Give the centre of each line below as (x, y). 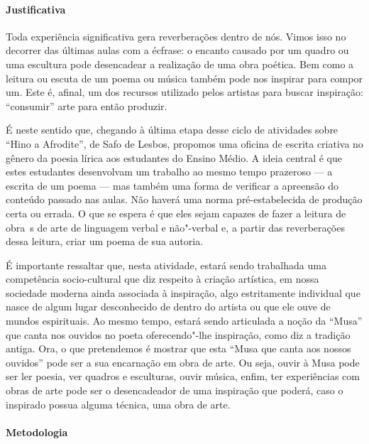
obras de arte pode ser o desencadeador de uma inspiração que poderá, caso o (175, 390)
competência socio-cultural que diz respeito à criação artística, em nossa (163, 279)
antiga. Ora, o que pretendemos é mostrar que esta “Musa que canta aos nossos (178, 348)
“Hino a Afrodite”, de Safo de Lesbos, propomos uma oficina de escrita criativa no (184, 143)
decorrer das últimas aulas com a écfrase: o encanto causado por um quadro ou (177, 50)
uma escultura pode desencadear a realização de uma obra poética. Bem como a (180, 64)
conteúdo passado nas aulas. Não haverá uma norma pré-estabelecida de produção (184, 199)
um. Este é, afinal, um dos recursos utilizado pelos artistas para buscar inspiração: (184, 92)
